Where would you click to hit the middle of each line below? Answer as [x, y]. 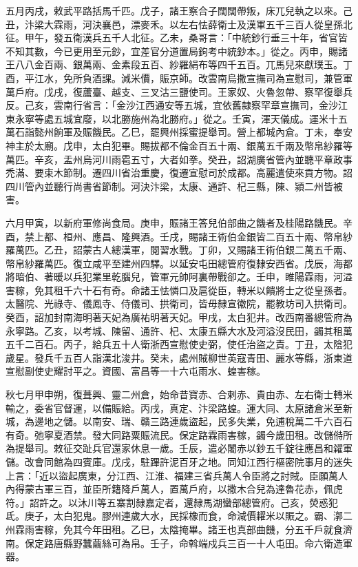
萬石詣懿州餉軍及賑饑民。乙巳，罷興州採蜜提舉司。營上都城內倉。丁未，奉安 [179, 132]
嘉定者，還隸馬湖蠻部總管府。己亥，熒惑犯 [241, 502]
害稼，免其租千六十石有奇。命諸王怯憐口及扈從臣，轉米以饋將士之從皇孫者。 [179, 290]
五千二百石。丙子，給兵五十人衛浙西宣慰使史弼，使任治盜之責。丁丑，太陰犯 [179, 344]
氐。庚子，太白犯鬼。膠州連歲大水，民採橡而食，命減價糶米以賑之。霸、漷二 [179, 516]
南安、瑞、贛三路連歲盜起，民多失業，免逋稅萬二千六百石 [222, 421]
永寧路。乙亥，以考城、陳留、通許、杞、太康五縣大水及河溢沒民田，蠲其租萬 [179, 330]
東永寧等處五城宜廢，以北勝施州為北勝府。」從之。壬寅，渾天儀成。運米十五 [177, 118]
